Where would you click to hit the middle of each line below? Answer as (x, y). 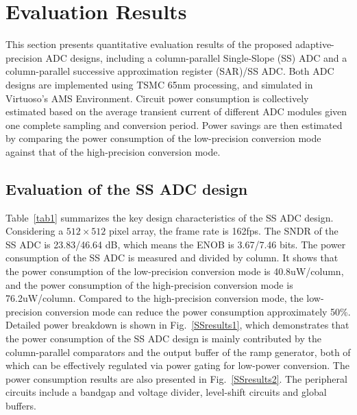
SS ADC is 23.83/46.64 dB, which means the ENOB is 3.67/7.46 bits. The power (176, 244)
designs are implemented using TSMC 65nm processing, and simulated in (159, 84)
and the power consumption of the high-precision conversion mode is (149, 284)
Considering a (35, 231)
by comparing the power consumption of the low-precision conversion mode (163, 138)
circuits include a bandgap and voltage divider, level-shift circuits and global (166, 392)
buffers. (21, 405)
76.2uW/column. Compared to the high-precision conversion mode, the (155, 298)
